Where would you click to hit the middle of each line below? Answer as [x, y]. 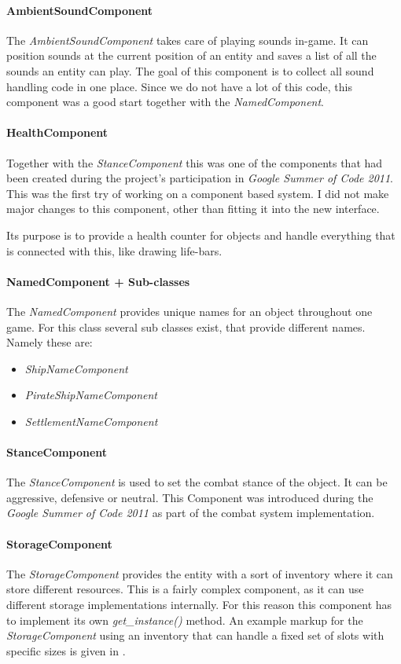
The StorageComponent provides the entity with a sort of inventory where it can [200, 573]
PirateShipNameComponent [91, 395]
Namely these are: [50, 342]
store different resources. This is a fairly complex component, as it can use [185, 589]
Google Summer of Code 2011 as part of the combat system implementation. [191, 513]
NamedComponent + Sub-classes [98, 281]
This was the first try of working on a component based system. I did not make [198, 193]
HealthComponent [57, 132]
